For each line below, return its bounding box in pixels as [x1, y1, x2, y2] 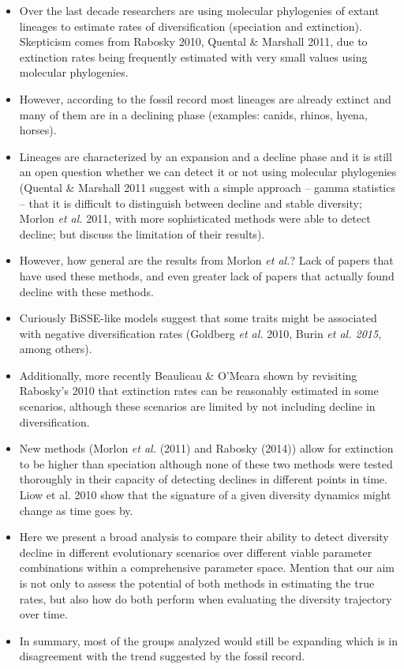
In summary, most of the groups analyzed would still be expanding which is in [19, 632, 398, 648]
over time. [19, 606, 68, 622]
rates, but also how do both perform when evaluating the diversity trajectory [19, 590, 392, 607]
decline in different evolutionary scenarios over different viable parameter [19, 543, 372, 560]
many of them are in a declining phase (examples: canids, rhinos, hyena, [19, 106, 368, 122]
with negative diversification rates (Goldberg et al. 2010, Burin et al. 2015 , [19, 325, 382, 341]
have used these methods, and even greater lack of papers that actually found [19, 267, 395, 284]
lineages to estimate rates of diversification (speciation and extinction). [19, 17, 362, 34]
